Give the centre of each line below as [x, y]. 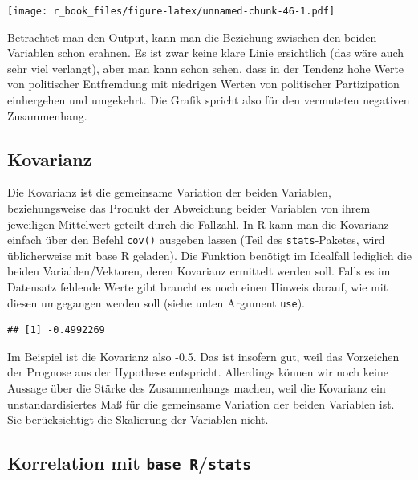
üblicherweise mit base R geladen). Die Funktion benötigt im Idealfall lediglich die [210, 255]
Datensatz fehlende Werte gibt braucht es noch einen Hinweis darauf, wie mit [198, 287]
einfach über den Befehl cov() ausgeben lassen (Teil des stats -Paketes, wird [196, 240]
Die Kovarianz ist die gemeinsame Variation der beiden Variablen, [169, 192]
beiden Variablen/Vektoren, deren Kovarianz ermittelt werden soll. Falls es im [199, 271]
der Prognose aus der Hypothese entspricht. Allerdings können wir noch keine [198, 372]
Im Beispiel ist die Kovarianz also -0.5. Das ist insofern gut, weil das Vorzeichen [203, 356]
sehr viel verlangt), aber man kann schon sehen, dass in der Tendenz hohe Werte [206, 68]
